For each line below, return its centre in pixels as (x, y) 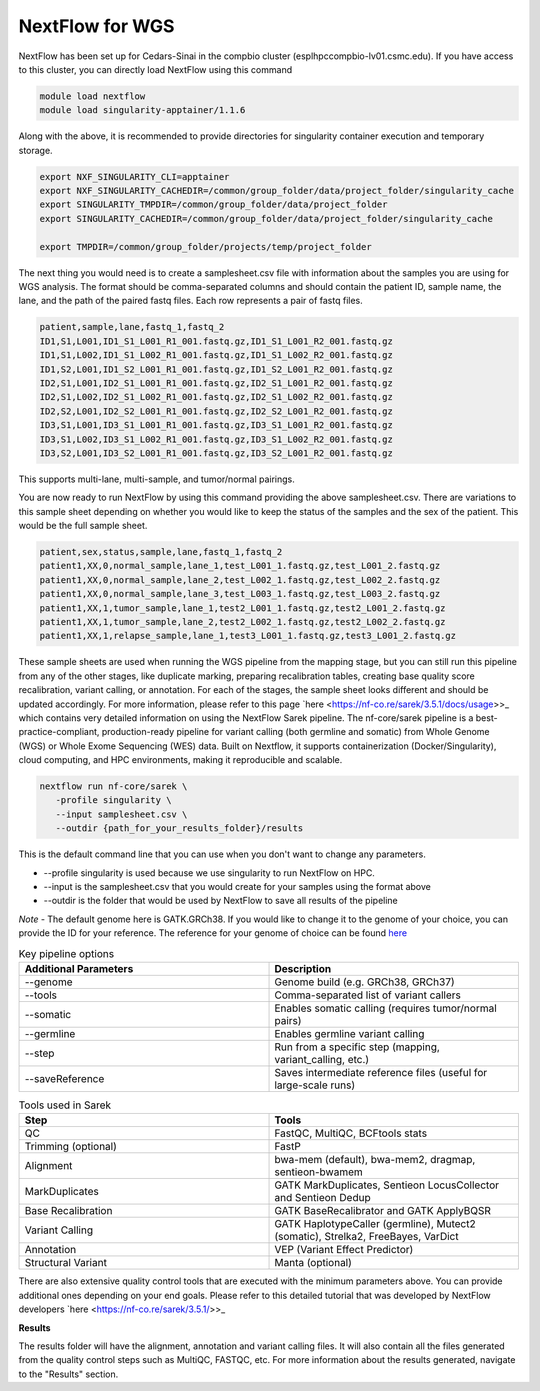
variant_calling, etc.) (322, 1059)
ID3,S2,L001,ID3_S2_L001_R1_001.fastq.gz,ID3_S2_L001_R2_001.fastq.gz (216, 453)
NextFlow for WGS (96, 26)
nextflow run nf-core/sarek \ (113, 786)
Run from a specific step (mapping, (357, 1047)
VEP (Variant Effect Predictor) (344, 1250)
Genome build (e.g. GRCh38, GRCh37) (364, 982)
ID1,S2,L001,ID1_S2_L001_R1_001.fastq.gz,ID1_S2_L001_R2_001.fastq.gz (216, 369)
